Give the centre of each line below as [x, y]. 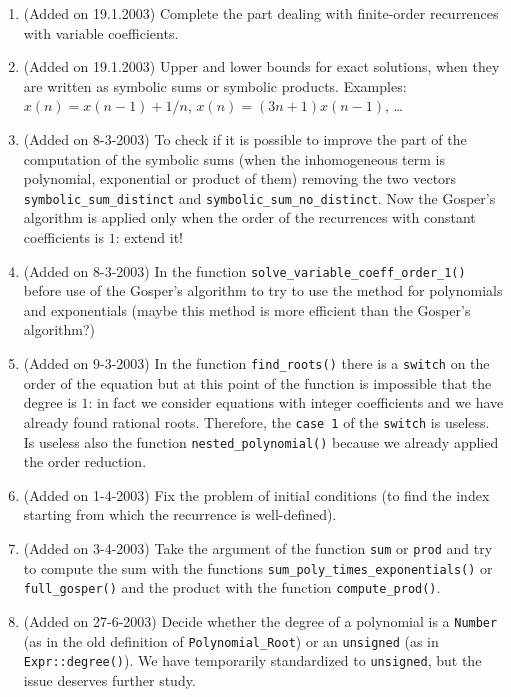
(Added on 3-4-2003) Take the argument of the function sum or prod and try [258, 547]
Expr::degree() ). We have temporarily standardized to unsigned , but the [252, 660]
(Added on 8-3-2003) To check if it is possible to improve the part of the [245, 138]
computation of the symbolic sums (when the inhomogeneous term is [234, 158]
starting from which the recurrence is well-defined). [180, 514]
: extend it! [149, 237]
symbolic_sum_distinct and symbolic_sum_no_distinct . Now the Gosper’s [259, 197]
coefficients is [64, 237]
